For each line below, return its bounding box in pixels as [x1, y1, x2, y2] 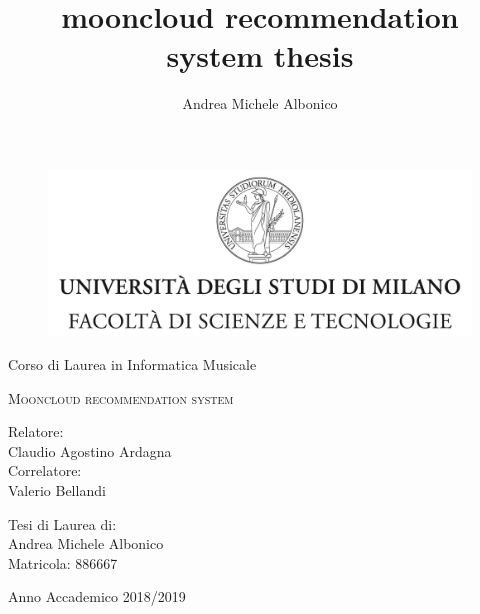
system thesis [166, 35, 354, 76]
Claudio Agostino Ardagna [8, 440, 172, 461]
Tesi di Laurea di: [8, 513, 117, 534]
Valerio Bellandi [8, 479, 106, 500]
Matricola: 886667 [8, 552, 118, 573]
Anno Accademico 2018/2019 [8, 586, 186, 607]
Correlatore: [8, 460, 82, 481]
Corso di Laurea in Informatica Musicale [8, 353, 257, 374]
